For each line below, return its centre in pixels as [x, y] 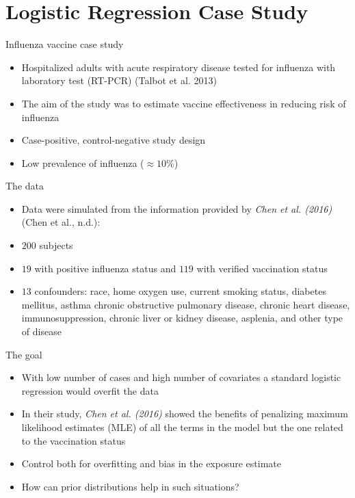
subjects [56, 245]
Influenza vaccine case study [65, 44]
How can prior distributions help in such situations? [130, 486]
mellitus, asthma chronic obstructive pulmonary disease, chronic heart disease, [186, 304]
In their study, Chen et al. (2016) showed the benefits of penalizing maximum [185, 414]
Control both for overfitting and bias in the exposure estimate [151, 463]
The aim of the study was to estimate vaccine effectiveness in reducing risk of [184, 103]
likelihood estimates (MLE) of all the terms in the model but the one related [182, 427]
